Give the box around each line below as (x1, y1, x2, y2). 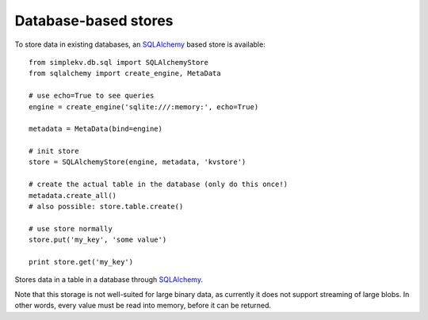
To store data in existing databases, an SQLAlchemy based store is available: (14, 40, 266, 49)
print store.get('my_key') (29, 257, 134, 266)
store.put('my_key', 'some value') (29, 235, 167, 245)
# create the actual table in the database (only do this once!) (29, 180, 289, 189)
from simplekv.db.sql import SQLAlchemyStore (29, 58, 209, 67)
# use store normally (29, 224, 113, 233)
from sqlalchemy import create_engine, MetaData (29, 69, 221, 78)
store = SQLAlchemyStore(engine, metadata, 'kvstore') (29, 158, 246, 166)
